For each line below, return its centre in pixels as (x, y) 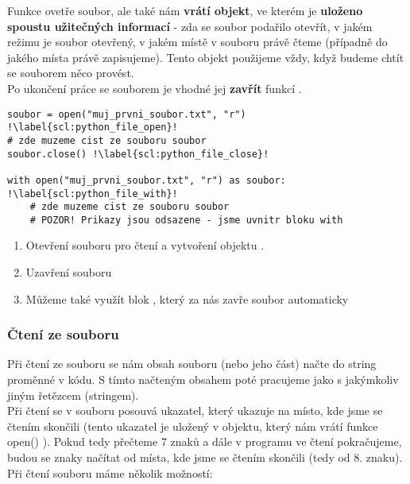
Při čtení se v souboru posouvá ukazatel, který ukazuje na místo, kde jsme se (195, 410)
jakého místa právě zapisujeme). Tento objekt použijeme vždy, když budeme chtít (206, 57)
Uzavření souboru (69, 272)
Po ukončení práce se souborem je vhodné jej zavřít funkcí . (155, 88)
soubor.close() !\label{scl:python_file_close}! (138, 154)
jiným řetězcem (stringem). (73, 395)
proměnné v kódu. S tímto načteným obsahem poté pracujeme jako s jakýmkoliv (203, 379)
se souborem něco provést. (71, 73)
